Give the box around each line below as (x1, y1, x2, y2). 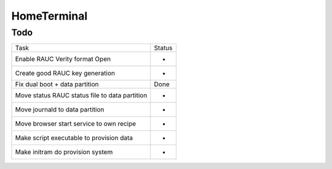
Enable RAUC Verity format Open (15, 55, 111, 64)
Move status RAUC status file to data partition (15, 91, 148, 100)
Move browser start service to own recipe (15, 119, 136, 128)
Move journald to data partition (15, 105, 105, 114)
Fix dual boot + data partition (15, 80, 99, 89)
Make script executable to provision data (15, 133, 133, 142)
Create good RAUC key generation (15, 69, 115, 78)
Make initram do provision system (15, 148, 113, 156)
